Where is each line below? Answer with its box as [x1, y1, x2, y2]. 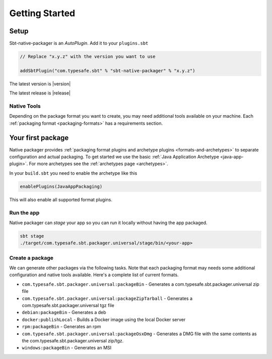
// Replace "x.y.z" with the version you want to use [20, 54, 156, 60]
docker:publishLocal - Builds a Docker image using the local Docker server [22, 316, 186, 323]
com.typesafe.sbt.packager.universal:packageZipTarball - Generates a [22, 295, 193, 301]
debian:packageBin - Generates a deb [22, 310, 106, 316]
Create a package [9, 254, 54, 261]
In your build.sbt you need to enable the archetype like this [9, 170, 138, 176]
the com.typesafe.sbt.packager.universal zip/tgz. [22, 337, 124, 343]
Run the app [9, 209, 40, 216]
